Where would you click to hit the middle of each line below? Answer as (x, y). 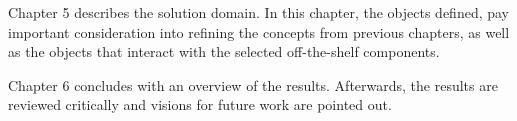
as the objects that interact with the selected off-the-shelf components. (224, 51)
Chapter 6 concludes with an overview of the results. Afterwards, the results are (253, 84)
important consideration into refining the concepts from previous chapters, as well (259, 31)
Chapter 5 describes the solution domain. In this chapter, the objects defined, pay (259, 12)
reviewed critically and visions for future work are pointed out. (200, 104)
